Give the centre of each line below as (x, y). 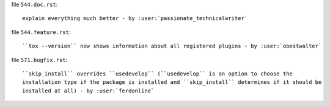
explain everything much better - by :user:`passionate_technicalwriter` (135, 19)
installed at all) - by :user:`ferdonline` (88, 91)
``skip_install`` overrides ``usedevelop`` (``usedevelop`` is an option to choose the (158, 74)
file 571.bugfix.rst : (39, 60)
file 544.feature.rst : (41, 32)
